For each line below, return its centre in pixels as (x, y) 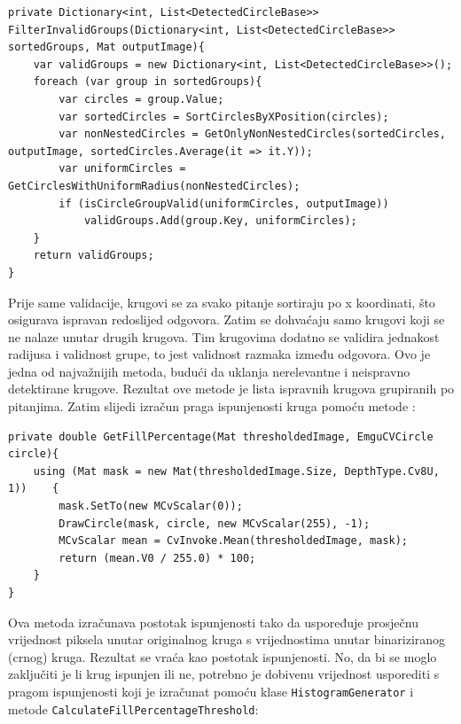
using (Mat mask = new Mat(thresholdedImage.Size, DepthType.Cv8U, (236, 471)
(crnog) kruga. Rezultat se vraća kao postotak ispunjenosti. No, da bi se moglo (223, 656)
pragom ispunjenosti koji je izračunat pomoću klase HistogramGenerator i (211, 691)
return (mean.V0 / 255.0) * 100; (157, 558)
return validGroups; (94, 256)
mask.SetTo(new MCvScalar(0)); (151, 506)
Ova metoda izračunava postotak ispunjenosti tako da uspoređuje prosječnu (213, 622)
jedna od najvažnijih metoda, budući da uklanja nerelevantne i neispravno (209, 371)
